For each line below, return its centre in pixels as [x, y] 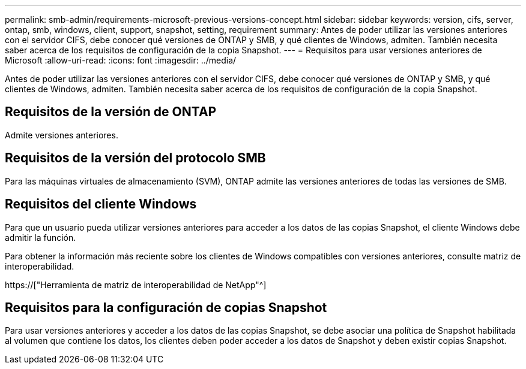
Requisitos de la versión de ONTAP [111, 112]
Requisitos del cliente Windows [101, 204]
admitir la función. [41, 237]
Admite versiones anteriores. [62, 135]
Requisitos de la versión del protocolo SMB [135, 158]
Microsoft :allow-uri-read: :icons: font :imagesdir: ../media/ [121, 60]
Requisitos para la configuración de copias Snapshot [166, 307]
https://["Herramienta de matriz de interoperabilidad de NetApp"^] [136, 285]
